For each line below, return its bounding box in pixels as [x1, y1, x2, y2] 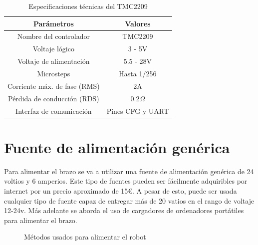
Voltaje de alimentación [17, 56, 90, 66]
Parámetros [33, 18, 74, 28]
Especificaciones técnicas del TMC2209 [28, 1, 148, 11]
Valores [125, 18, 151, 28]
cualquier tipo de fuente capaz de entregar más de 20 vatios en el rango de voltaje [4, 195, 255, 206]
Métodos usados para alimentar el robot [24, 232, 146, 242]
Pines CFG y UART [106, 105, 169, 116]
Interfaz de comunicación [15, 105, 92, 116]
